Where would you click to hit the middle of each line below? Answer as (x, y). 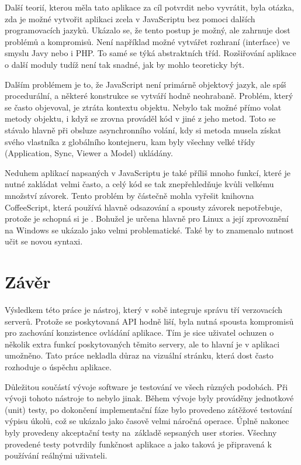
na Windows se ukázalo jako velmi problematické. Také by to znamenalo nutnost (149, 230)
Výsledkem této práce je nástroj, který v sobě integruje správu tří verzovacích (143, 309)
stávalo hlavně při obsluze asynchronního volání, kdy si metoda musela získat (143, 130)
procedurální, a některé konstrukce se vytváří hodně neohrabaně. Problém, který (149, 96)
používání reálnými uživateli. (56, 455)
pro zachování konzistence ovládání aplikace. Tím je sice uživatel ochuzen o (139, 333)
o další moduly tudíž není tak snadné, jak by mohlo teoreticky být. (125, 64)
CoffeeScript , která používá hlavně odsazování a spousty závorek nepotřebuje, (143, 207)
